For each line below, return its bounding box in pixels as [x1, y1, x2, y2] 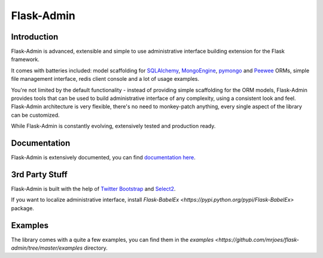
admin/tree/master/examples [11, 244, 83, 251]
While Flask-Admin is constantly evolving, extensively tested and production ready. [11, 123, 216, 130]
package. [11, 204, 34, 212]
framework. [11, 56, 40, 63]
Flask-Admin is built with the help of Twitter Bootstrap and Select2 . [11, 186, 176, 192]
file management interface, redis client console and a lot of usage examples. [11, 75, 200, 83]
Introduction [11, 32, 59, 42]
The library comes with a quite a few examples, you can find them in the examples [11, 236, 214, 243]
